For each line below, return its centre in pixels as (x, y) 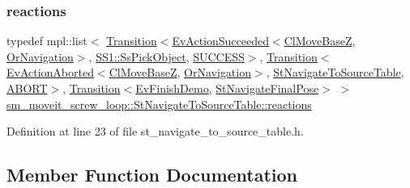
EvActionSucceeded (220, 41)
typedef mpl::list (47, 41)
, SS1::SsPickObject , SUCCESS (167, 56)
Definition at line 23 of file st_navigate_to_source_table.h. (155, 131)
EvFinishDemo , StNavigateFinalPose (227, 88)
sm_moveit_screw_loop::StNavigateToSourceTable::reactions (159, 104)
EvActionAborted (50, 72)
